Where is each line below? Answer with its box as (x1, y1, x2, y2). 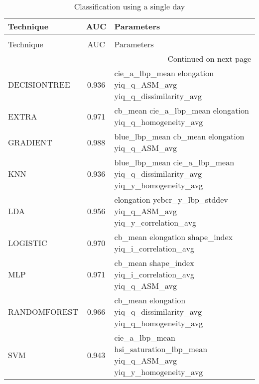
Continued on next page (167, 53, 251, 64)
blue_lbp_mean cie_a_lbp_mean (114, 156, 235, 168)
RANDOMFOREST (8, 306, 78, 317)
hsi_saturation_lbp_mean (114, 343, 208, 355)
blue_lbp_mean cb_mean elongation (114, 130, 245, 142)
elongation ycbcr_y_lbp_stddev (114, 194, 228, 205)
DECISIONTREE (8, 79, 70, 90)
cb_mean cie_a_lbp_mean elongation (114, 105, 249, 116)
